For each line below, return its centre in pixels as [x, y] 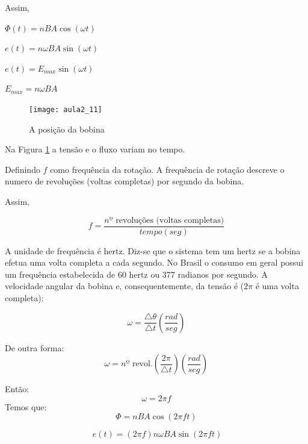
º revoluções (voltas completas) [167, 220]
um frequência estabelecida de [60, 274]
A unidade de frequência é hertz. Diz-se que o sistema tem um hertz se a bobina [153, 250]
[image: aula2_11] [66, 109]
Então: [17, 389]
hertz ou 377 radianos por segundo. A [199, 274]
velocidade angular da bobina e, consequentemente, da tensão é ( [125, 286]
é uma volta [277, 286]
